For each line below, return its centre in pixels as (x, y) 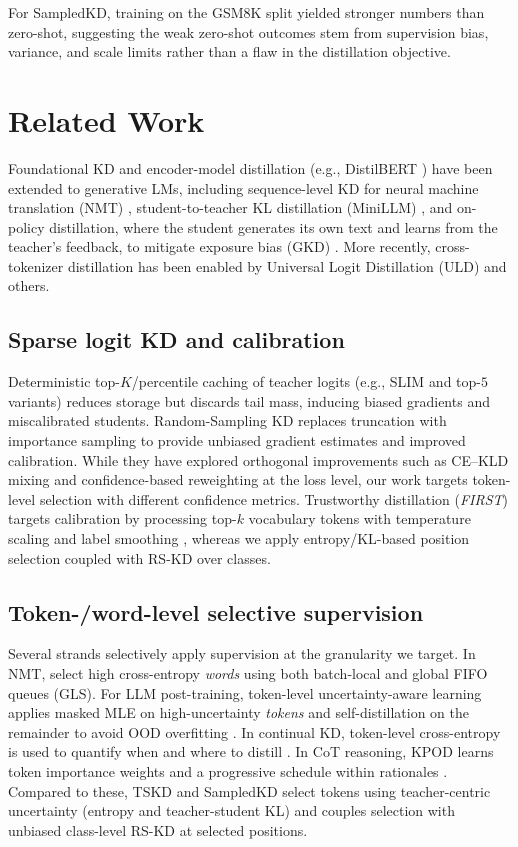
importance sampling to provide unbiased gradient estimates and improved (237, 440)
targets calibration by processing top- (122, 518)
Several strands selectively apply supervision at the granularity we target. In (242, 653)
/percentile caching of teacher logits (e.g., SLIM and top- (306, 381)
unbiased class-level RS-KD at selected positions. (158, 829)
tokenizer (36, 265)
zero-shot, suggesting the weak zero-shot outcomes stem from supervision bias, (248, 31)
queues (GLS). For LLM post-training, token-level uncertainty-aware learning (245, 692)
